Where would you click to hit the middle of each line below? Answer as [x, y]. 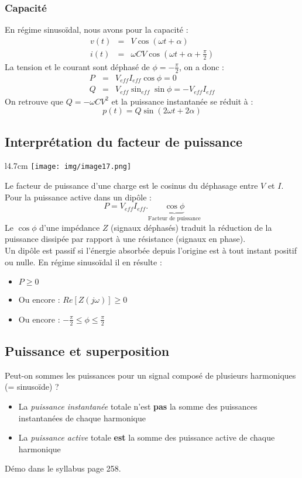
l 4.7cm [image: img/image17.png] [68, 166]
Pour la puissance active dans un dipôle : [78, 197]
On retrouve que [34, 101]
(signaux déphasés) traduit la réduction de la [191, 227]
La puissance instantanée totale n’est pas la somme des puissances [138, 406]
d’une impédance [70, 227]
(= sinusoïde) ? [32, 387]
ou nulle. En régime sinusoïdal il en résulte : [83, 261]
